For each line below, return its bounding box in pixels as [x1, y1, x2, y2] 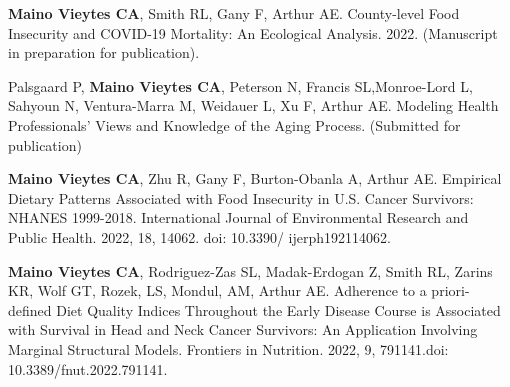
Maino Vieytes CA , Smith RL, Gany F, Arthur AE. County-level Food [8, 3, 460, 23]
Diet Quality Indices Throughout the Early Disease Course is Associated [56, 299, 501, 320]
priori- [431, 280, 470, 301]
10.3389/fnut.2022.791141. [8, 358, 168, 379]
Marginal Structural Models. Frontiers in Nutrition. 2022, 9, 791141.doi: [8, 338, 449, 359]
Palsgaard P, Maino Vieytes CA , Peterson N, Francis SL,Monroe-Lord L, [8, 75, 473, 96]
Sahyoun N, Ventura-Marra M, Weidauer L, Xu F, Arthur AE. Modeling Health [8, 95, 499, 116]
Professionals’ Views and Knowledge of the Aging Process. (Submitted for [8, 114, 461, 135]
